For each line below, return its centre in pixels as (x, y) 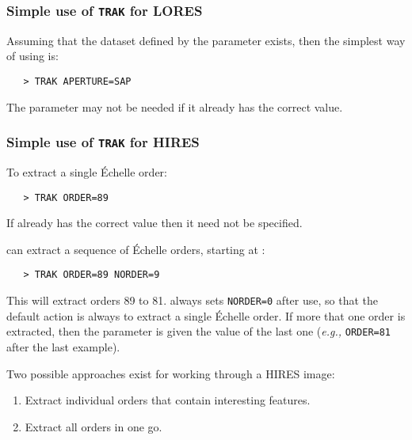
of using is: (32, 56)
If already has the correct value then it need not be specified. (154, 223)
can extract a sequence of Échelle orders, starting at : (136, 249)
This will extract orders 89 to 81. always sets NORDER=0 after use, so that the (192, 300)
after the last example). (63, 347)
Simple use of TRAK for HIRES (103, 142)
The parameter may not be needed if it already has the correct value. (175, 106)
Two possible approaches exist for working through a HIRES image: (171, 373)
